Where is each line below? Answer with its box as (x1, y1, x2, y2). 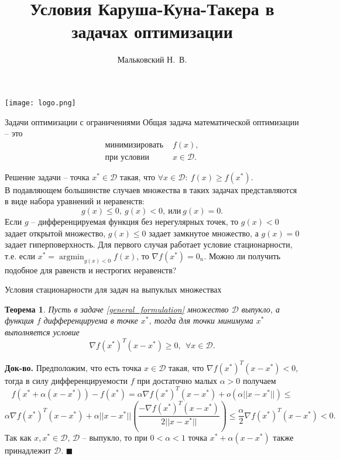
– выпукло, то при (82, 431, 147, 443)
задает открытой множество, (5, 226, 106, 239)
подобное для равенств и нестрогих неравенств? (5, 263, 177, 276)
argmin (59, 252, 84, 261)
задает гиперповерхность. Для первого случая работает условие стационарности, (5, 238, 293, 250)
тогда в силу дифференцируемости (5, 374, 128, 386)
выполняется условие (5, 326, 80, 338)
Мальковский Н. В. (117, 53, 187, 66)
